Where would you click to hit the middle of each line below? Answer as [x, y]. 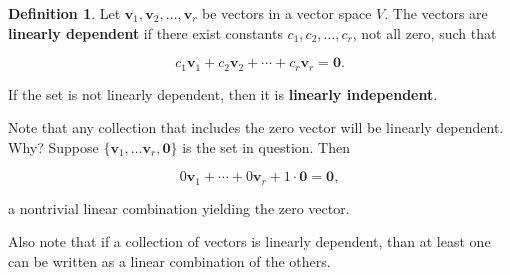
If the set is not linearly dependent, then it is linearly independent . [223, 93]
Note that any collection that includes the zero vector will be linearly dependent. [256, 127]
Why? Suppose [53, 146]
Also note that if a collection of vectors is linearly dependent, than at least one [249, 241]
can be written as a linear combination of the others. [169, 261]
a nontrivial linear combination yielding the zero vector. [179, 207]
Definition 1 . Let [64, 13]
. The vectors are [436, 13]
